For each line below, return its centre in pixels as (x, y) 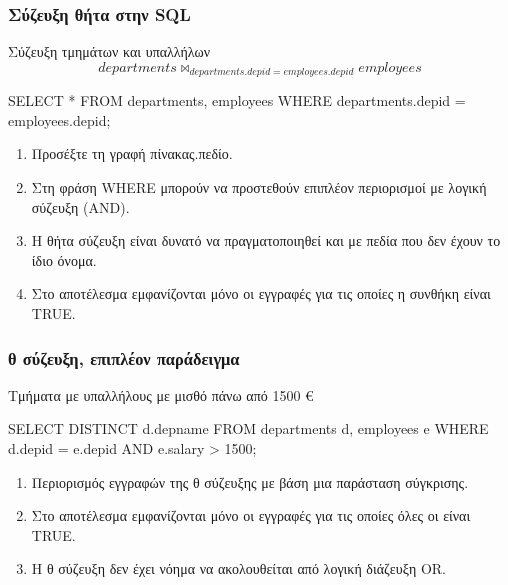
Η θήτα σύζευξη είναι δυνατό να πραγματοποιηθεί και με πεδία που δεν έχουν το (266, 240)
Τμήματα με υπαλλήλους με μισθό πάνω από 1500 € (161, 394)
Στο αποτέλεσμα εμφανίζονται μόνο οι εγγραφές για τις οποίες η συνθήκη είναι (261, 293)
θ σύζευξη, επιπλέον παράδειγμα (124, 357)
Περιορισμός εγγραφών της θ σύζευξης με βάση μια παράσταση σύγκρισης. (250, 481)
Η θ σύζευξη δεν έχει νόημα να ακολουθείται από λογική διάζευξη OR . (239, 568)
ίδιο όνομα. (64, 259)
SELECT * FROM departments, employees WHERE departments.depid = (237, 100)
